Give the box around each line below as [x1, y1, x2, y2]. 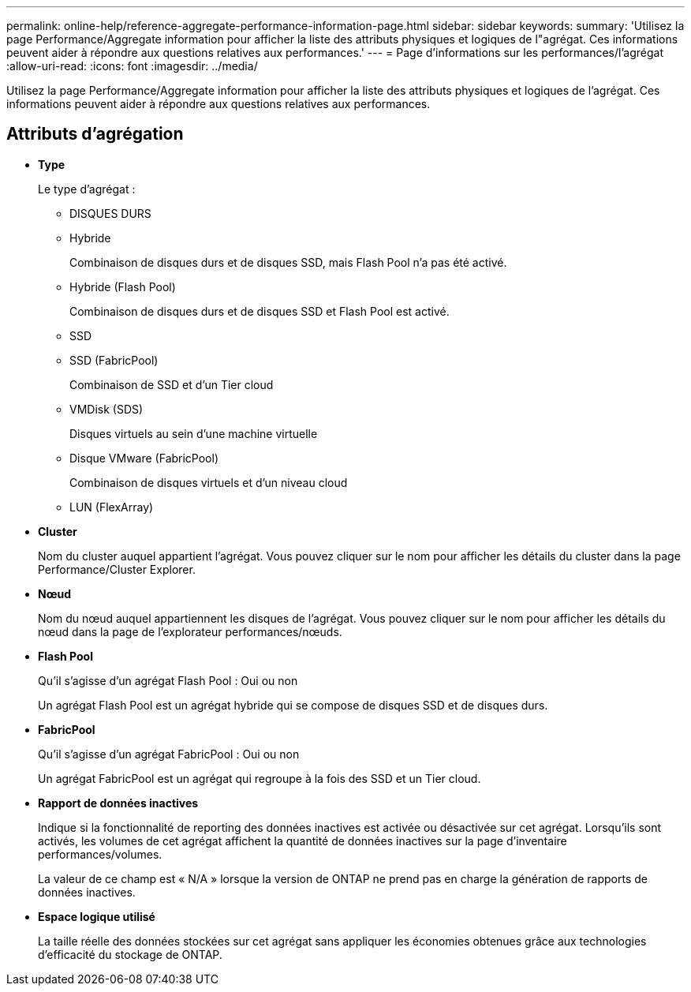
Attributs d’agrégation [6, 124, 184, 144]
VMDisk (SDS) [69, 402, 144, 416]
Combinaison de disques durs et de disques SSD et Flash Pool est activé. [69, 304, 450, 318]
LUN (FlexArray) [69, 500, 154, 514]
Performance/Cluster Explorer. [38, 562, 196, 576]
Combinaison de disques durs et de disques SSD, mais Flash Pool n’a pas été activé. [69, 255, 507, 269]
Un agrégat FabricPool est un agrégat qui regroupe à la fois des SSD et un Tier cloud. [38, 771, 481, 785]
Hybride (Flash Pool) [69, 279, 176, 294]
